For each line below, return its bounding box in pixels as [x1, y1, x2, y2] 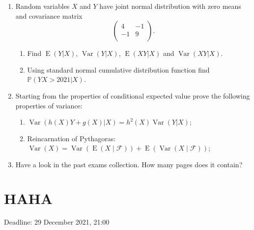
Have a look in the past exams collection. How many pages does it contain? [15, 159, 243, 169]
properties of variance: [15, 100, 83, 110]
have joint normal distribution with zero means [99, 1, 241, 11]
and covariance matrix [15, 10, 83, 21]
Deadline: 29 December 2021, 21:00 [4, 216, 110, 227]
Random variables [15, 1, 70, 11]
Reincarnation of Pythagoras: [27, 133, 116, 143]
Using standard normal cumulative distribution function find [27, 64, 210, 75]
